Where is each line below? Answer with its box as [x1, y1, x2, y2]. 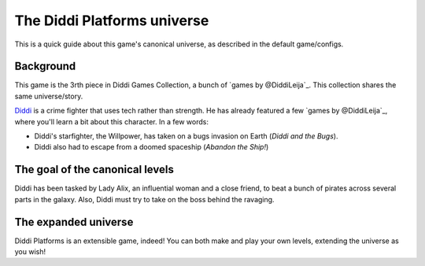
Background [14, 60, 76, 73]
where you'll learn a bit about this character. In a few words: [14, 116, 209, 126]
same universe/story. [14, 91, 83, 101]
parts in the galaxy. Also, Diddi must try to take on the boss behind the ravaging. [14, 194, 275, 204]
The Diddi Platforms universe [14, 12, 209, 29]
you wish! [14, 247, 46, 256]
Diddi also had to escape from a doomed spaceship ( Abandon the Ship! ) [34, 142, 269, 152]
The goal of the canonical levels [14, 163, 175, 176]
